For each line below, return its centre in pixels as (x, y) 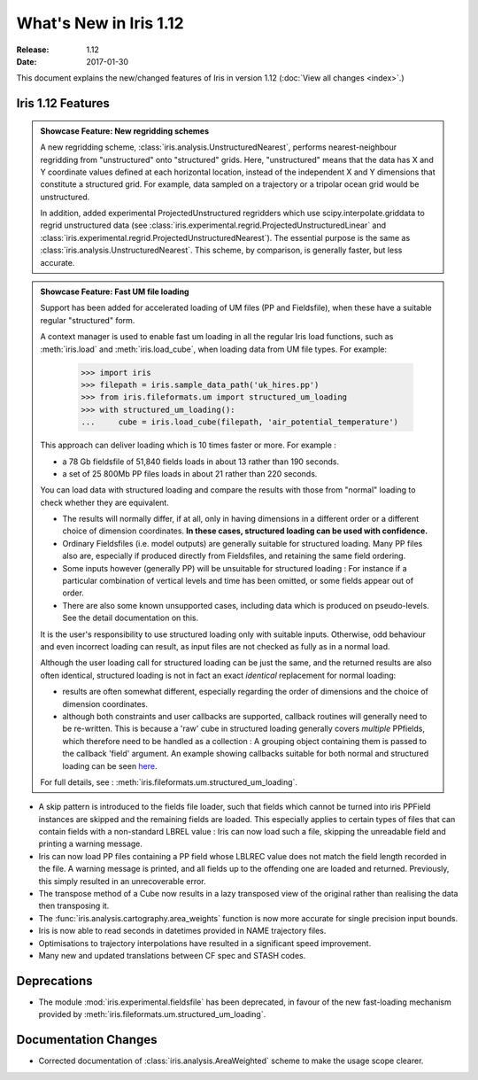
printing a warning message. (91, 844)
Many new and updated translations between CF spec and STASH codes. (172, 955)
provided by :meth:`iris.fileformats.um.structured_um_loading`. (152, 1014)
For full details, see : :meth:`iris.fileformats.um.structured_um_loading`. (169, 782)
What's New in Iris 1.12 (100, 23)
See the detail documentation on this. (131, 618)
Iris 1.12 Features (63, 103)
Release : (33, 50)
